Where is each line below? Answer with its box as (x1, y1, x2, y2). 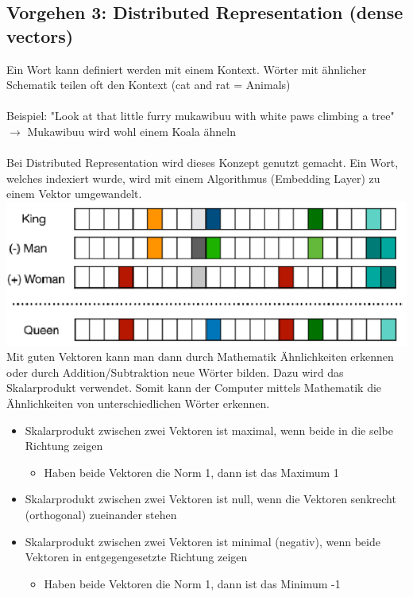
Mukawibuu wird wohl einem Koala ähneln (27, 122, 236, 139)
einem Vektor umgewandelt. (6, 185, 142, 202)
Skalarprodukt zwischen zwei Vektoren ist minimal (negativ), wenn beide (25, 533, 380, 549)
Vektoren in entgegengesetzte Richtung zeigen (25, 549, 248, 565)
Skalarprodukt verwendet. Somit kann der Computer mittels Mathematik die (6, 379, 382, 396)
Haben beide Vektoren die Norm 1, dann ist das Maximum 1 (44, 463, 339, 480)
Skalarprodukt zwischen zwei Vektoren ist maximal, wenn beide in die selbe (25, 421, 393, 438)
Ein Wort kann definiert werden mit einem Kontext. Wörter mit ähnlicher (6, 60, 367, 77)
